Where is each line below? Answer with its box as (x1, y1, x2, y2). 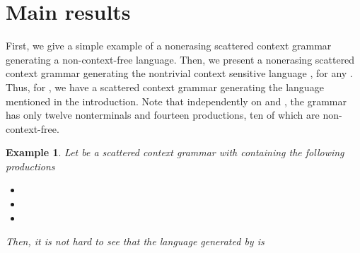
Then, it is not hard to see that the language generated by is (6, 234, 265, 249)
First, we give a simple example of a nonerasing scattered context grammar (6, 38, 332, 53)
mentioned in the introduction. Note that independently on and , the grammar (6, 93, 347, 108)
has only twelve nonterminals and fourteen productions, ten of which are (6, 107, 320, 122)
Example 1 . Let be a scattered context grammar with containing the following (6, 145, 344, 160)
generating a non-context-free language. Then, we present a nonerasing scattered (6, 52, 355, 66)
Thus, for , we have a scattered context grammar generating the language (6, 79, 324, 94)
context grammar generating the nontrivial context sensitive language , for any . (6, 66, 353, 81)
